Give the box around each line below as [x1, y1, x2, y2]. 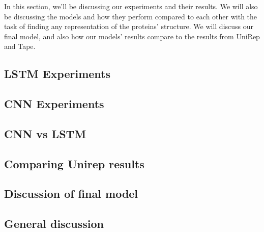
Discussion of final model [4, 186, 138, 201]
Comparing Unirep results [4, 156, 144, 171]
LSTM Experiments [4, 66, 111, 82]
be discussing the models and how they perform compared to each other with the [4, 11, 257, 21]
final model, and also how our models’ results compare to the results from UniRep [4, 31, 260, 41]
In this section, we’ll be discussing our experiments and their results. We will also [4, 1, 258, 11]
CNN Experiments [4, 96, 104, 112]
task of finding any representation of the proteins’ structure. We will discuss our [4, 21, 254, 32]
